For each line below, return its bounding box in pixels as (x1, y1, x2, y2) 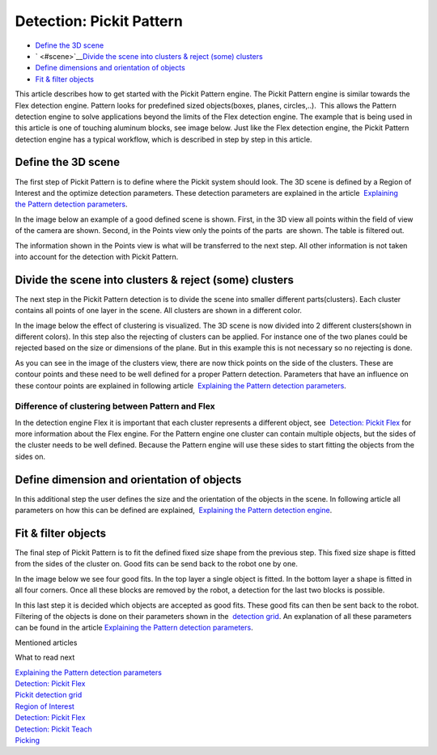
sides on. (15, 452, 46, 461)
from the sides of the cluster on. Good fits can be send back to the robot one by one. (15, 559, 299, 569)
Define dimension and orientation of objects (15, 473, 242, 486)
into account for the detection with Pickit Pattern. (15, 252, 179, 261)
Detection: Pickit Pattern (15, 12, 184, 30)
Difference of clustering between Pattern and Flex (15, 401, 215, 412)
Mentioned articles (15, 638, 78, 647)
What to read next (15, 652, 75, 663)
